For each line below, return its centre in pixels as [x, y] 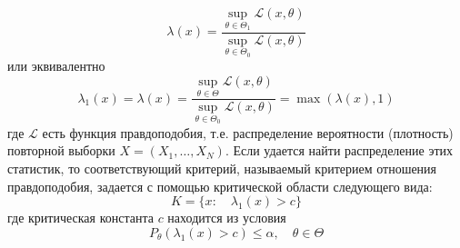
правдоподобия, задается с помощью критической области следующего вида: [220, 186]
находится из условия [227, 218]
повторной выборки [61, 150]
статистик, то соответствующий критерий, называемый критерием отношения [222, 168]
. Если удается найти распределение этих [339, 150]
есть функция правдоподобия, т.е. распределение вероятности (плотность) [248, 132]
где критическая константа [80, 218]
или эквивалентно [56, 66]
